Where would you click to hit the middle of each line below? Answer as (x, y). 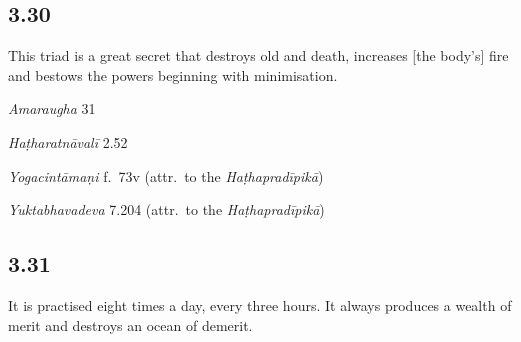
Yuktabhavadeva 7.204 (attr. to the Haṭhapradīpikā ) (166, 209)
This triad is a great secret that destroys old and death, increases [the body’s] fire (258, 55)
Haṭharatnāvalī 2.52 (68, 141)
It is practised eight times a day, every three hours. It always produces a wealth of (260, 304)
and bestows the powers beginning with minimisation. (173, 74)
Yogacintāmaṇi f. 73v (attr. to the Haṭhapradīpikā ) (166, 175)
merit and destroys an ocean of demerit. (130, 324)
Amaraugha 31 (52, 108)
